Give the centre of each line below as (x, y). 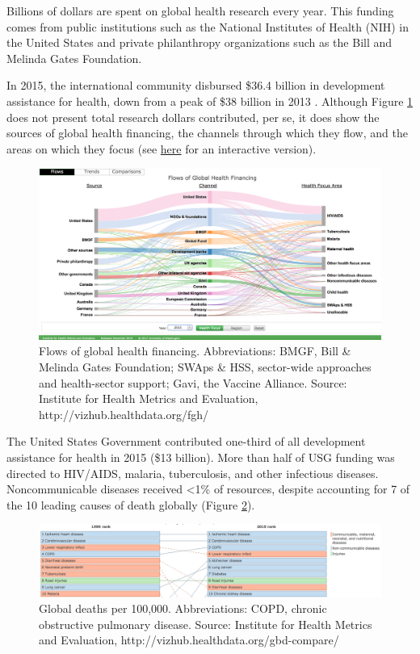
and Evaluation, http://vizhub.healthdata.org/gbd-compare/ (189, 640)
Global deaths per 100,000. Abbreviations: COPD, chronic (183, 608)
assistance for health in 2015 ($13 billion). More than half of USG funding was (201, 457)
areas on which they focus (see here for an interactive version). (162, 148)
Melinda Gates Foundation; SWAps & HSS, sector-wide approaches (205, 366)
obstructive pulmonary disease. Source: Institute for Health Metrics (206, 624)
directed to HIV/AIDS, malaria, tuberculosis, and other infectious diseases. (193, 473)
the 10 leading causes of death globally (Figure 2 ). (131, 504)
